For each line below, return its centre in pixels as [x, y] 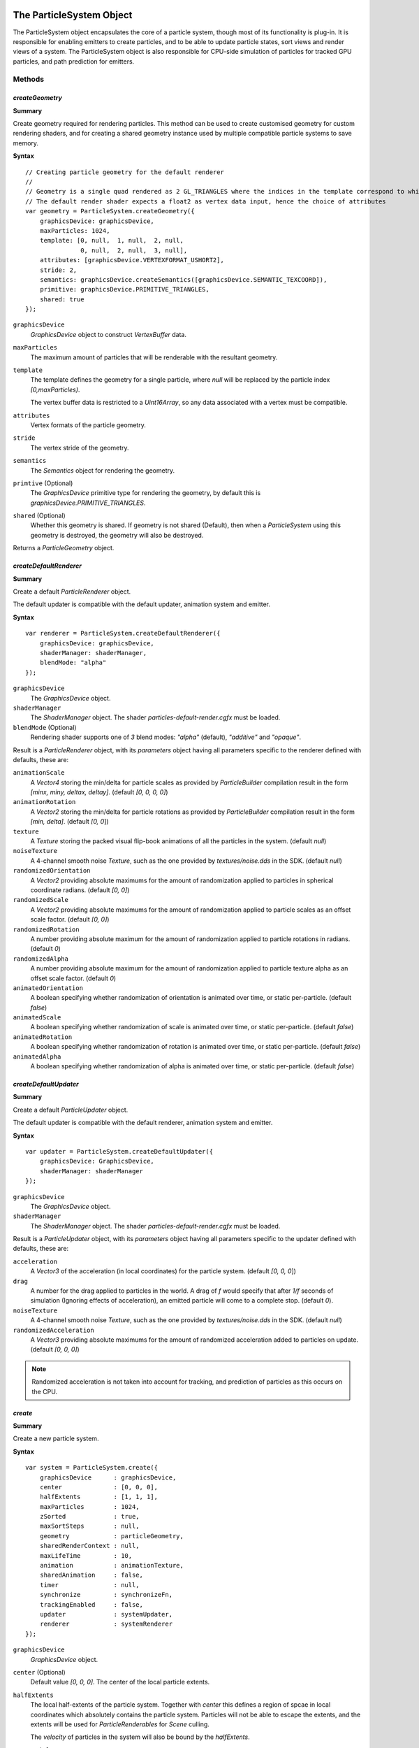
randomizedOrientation [52, 871]
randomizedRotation [46, 929]
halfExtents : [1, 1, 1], [99, 1497]
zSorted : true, [89, 1517]
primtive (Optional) [43, 483]
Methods [29, 79]
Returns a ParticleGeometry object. [64, 548]
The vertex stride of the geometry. [80, 447]
